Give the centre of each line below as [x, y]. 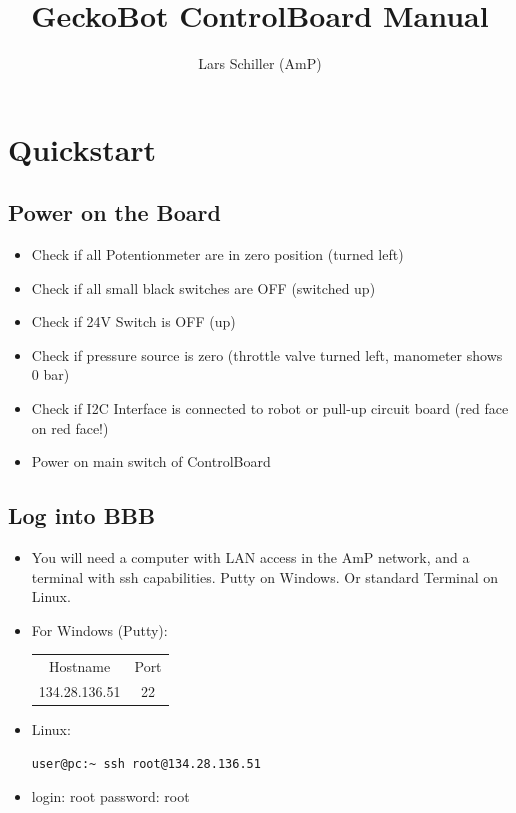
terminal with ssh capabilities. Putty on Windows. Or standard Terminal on [265, 576]
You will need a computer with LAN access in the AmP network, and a [250, 557]
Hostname [80, 666]
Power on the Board [114, 212]
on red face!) [70, 427]
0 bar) [50, 374]
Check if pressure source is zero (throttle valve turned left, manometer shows [267, 354]
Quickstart [82, 148]
